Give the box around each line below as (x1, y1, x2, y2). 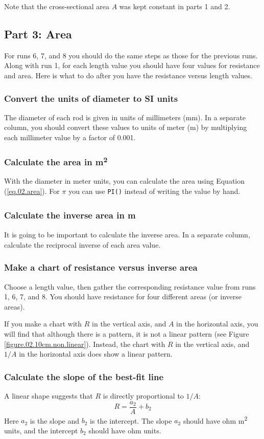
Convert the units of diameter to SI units (4, 92, 178, 104)
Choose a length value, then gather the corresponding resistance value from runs (4, 281, 256, 292)
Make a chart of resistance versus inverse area (4, 261, 198, 274)
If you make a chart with (4, 318, 82, 329)
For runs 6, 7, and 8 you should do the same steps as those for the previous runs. (4, 50, 258, 60)
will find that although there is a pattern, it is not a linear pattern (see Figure (4, 328, 249, 339)
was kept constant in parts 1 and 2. (119, 1, 230, 11)
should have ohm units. (88, 425, 161, 435)
